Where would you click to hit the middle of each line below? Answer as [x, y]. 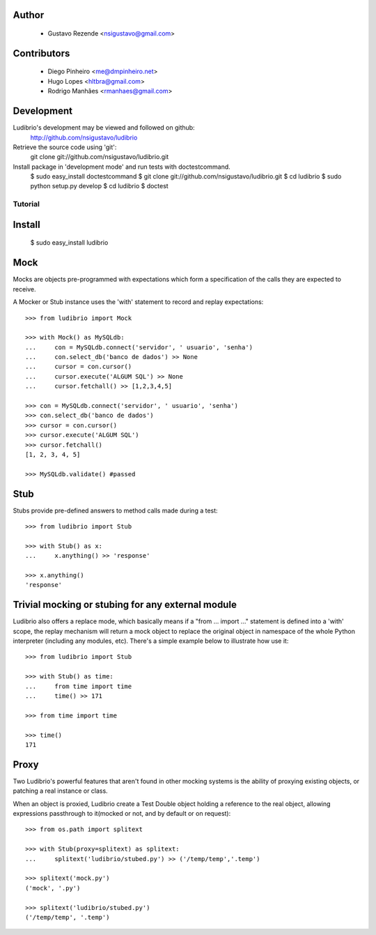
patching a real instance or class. [60, 791]
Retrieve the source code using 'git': [65, 147]
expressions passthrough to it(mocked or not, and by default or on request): [122, 814]
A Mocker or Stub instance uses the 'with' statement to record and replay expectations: [138, 302]
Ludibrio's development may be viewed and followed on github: [104, 128]
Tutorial [26, 204]
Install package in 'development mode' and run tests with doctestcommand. [122, 167]
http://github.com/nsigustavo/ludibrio [84, 137]
